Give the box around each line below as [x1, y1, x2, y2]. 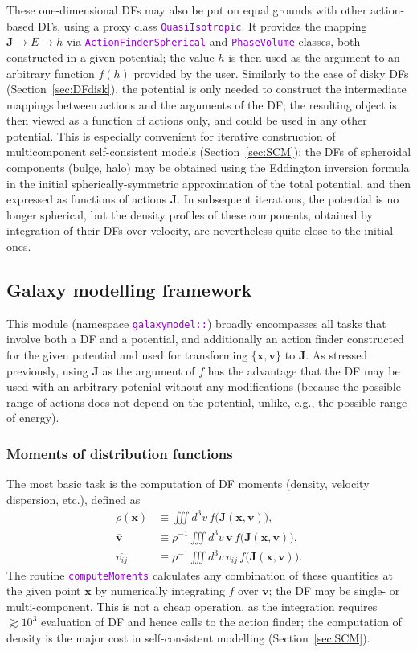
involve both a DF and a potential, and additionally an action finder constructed [6, 330, 404, 347]
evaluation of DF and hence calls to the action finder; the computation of [40, 613, 402, 630]
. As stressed [305, 347, 368, 363]
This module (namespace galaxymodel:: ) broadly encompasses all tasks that [6, 314, 386, 331]
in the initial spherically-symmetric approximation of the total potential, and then [6, 174, 411, 191]
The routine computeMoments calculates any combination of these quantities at [6, 566, 393, 583]
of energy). [6, 409, 59, 426]
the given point [6, 582, 81, 599]
